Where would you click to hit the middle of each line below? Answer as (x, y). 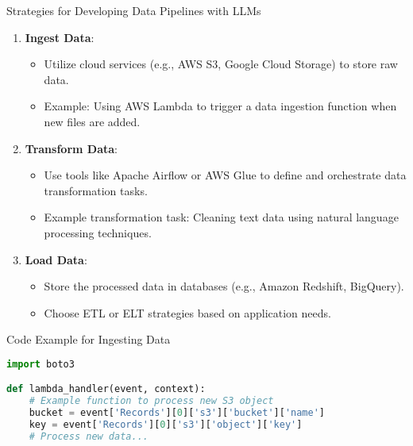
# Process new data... (89, 436)
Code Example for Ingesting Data (89, 339)
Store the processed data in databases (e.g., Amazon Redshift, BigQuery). (224, 286)
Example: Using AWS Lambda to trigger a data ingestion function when (220, 106)
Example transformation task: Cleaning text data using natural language (221, 217)
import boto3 (41, 364)
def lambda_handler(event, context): (106, 389)
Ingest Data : (60, 37)
